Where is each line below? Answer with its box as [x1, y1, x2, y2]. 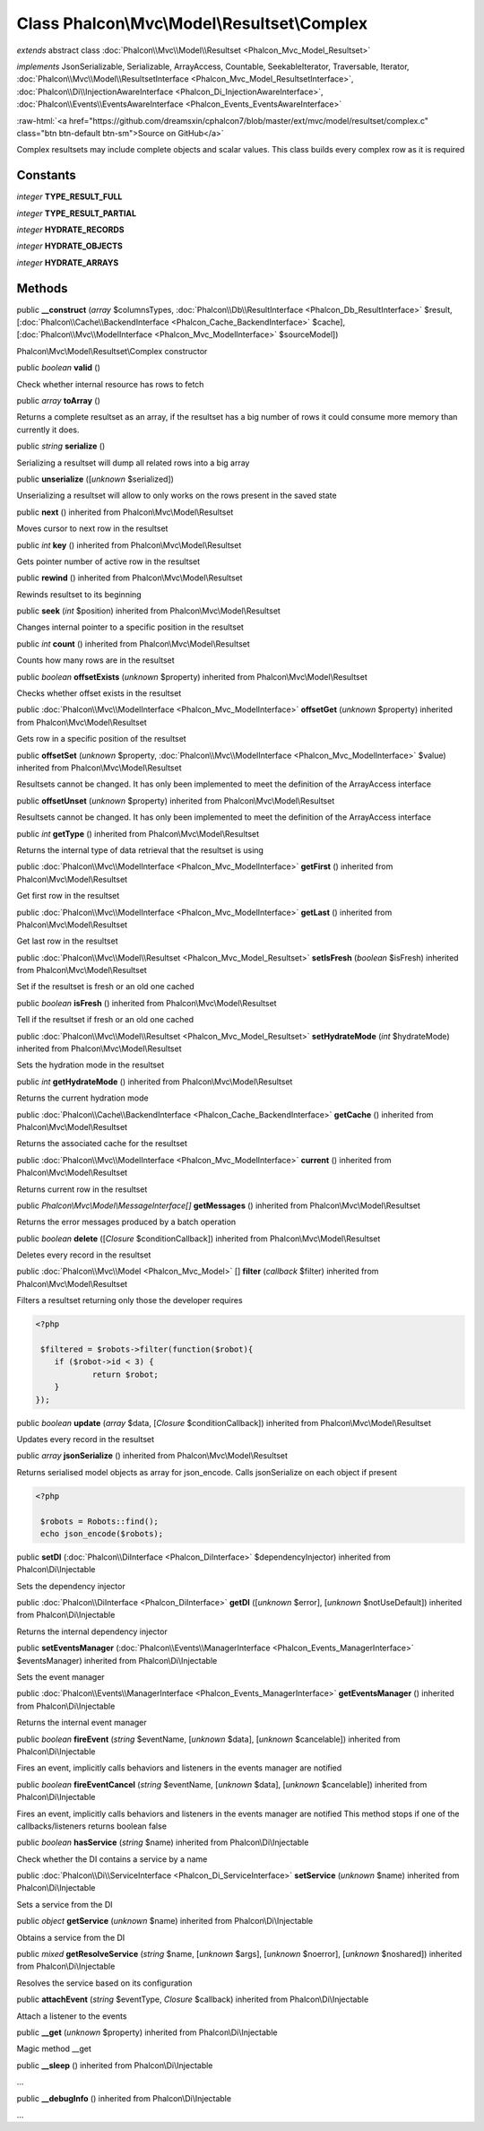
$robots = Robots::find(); [40, 1516, 159, 1526]
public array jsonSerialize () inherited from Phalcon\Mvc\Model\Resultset [16, 1450, 289, 1461]
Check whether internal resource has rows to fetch [16, 378, 204, 389]
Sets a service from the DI [16, 1899, 113, 1909]
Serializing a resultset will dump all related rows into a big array [16, 457, 250, 468]
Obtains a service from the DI [16, 1932, 125, 1943]
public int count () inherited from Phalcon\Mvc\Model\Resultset [16, 638, 250, 649]
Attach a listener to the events [16, 2010, 127, 2022]
